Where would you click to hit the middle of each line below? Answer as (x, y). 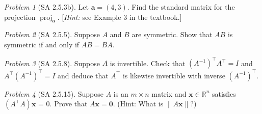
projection (20, 17)
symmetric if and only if (42, 44)
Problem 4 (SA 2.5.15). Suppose (54, 93)
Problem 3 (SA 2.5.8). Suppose (52, 63)
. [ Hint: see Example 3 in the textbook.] (120, 17)
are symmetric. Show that (172, 34)
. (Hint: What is (138, 104)
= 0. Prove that (63, 104)
